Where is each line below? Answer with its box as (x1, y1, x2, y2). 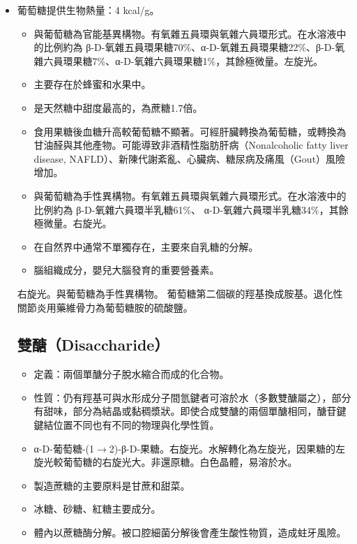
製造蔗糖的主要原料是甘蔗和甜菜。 (33, 478, 190, 492)
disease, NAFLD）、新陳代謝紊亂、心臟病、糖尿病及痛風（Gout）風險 (33, 151, 346, 166)
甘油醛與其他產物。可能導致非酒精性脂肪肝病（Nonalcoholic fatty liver (33, 138, 349, 152)
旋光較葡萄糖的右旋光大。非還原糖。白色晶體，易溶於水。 (33, 455, 298, 469)
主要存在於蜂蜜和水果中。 (33, 77, 151, 91)
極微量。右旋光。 (33, 216, 112, 230)
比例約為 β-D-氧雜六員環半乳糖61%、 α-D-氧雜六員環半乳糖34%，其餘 (33, 202, 349, 216)
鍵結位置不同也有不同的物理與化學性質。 (33, 418, 220, 432)
